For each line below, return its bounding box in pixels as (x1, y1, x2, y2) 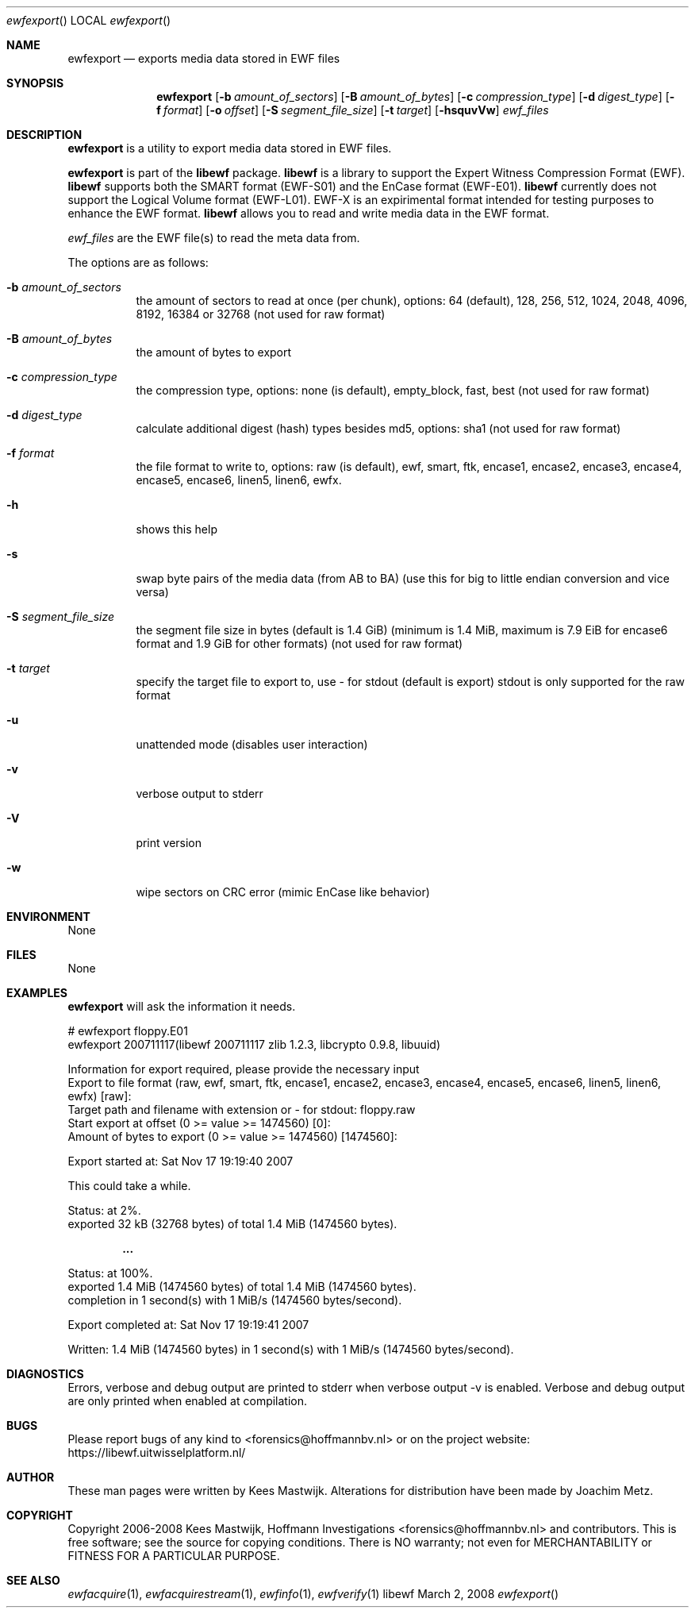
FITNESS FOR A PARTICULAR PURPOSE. (67, 1549, 280, 1562)
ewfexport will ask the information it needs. (67, 1000, 296, 1013)
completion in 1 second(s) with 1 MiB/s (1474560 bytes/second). (67, 1293, 402, 1307)
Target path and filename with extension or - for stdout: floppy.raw (67, 1103, 416, 1116)
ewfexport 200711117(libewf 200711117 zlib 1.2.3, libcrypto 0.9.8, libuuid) (67, 1038, 441, 1051)
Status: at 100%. (67, 1266, 153, 1280)
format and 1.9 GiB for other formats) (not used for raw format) (136, 637, 463, 650)
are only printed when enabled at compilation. (67, 1394, 308, 1408)
